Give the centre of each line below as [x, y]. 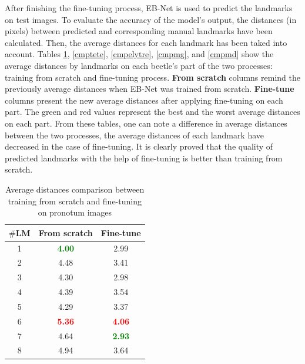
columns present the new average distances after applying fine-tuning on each [144, 100]
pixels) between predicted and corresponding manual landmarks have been [139, 31]
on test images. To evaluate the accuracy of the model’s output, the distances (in [151, 19]
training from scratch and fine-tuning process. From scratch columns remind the [152, 77]
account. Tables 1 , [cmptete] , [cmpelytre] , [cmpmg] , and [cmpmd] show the [139, 54]
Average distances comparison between [75, 189]
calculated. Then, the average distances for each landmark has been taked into [146, 42]
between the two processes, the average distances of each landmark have [135, 135]
